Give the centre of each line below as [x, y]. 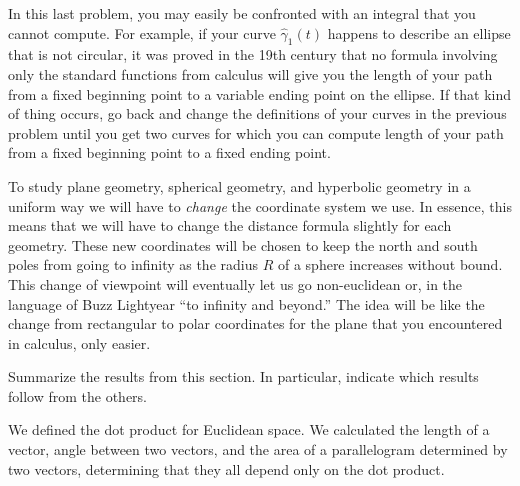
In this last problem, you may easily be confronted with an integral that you [242, 13]
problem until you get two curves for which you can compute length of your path [256, 132]
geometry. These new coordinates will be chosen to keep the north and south [243, 244]
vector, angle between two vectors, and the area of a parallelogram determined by [258, 449]
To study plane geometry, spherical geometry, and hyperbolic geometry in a [239, 185]
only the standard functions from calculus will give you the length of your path [250, 73]
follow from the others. [77, 395]
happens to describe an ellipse [419, 32]
